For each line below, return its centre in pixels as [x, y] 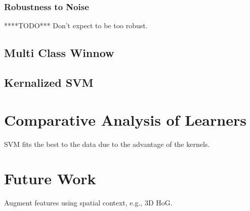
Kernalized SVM [49, 82]
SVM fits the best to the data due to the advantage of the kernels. [107, 144]
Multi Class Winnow [59, 53]
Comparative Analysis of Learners [125, 119]
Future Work [50, 178]
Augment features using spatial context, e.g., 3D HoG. [88, 203]
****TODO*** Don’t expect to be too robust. [76, 25]
